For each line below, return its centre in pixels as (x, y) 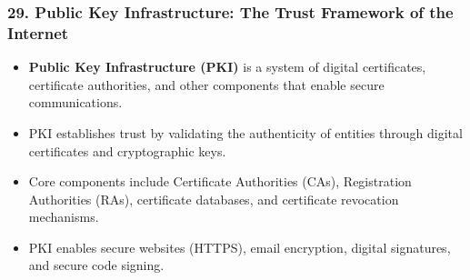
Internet (38, 32)
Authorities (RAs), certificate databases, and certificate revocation (214, 199)
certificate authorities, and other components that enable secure (206, 84)
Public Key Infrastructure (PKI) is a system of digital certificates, (227, 67)
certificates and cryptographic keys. (127, 150)
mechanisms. (64, 217)
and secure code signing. (96, 265)
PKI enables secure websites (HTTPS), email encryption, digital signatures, (240, 247)
